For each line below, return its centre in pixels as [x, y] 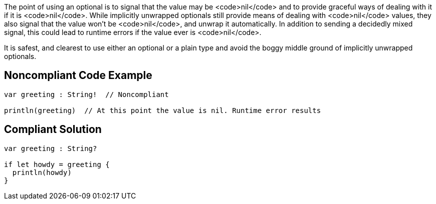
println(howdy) [42, 172]
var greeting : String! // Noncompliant [86, 94]
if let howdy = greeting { [57, 164]
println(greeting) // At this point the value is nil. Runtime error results [163, 110]
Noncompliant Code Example [78, 75]
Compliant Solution [53, 129]
